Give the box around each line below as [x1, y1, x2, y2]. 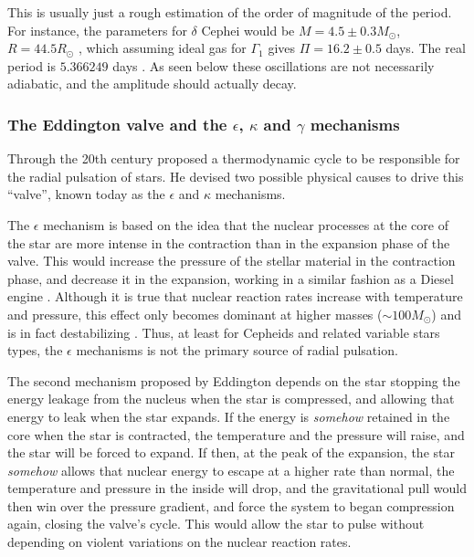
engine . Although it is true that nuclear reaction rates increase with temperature [7, 287, 463, 306]
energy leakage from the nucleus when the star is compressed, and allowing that [7, 389, 455, 408]
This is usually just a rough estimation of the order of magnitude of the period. [7, 3, 452, 21]
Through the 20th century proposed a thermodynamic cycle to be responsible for [7, 149, 460, 168]
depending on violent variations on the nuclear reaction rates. [7, 532, 352, 552]
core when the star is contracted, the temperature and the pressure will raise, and [7, 425, 465, 444]
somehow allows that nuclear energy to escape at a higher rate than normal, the [7, 460, 455, 479]
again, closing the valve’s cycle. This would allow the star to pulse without [7, 514, 425, 533]
